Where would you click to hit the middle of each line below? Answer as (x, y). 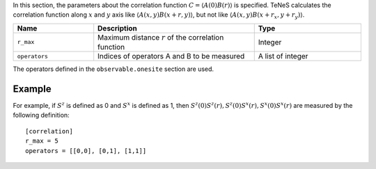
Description (117, 28)
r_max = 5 (42, 141)
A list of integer (283, 56)
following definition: (41, 115)
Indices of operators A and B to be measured (171, 56)
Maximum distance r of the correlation (161, 37)
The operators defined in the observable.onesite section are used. (113, 69)
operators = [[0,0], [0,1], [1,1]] (86, 151)
